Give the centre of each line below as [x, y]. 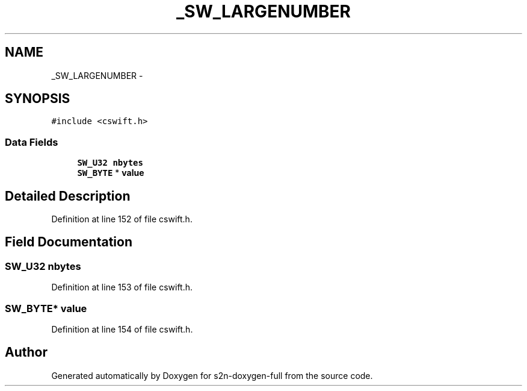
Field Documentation [69, 242]
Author [26, 352]
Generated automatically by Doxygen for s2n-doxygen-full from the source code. [212, 375]
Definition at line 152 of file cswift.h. [122, 219]
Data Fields [32, 142]
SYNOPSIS [38, 99]
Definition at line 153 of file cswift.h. [122, 287]
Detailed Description [68, 196]
